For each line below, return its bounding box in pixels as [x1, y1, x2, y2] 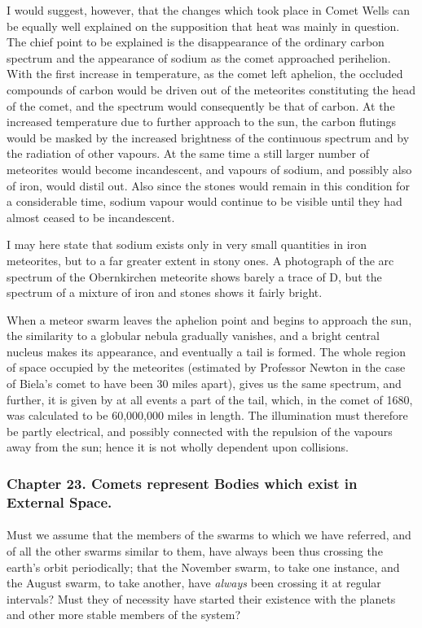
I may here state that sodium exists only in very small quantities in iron [7, 236, 367, 253]
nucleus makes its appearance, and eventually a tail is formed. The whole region [7, 342, 407, 360]
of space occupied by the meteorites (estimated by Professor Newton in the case [7, 359, 406, 376]
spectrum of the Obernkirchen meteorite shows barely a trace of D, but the [7, 268, 382, 285]
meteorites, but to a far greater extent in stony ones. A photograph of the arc [7, 251, 394, 268]
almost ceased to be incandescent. [7, 208, 175, 225]
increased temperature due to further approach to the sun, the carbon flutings [7, 113, 397, 130]
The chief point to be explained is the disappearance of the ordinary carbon [7, 33, 385, 50]
